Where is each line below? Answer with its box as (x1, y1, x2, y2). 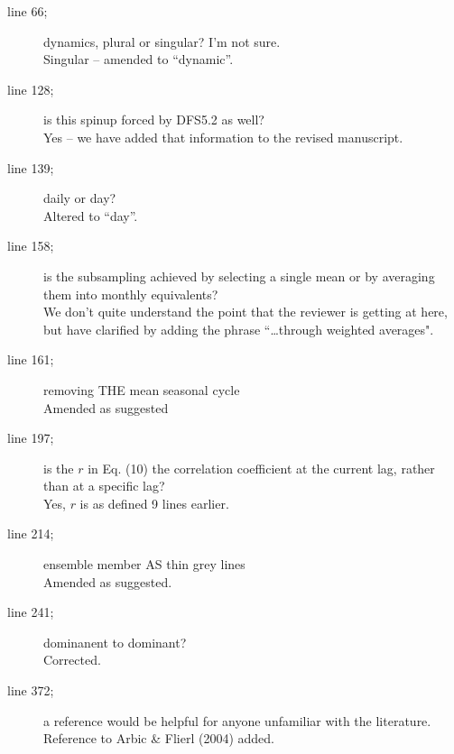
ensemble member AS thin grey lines (43, 555, 246, 574)
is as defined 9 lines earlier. (79, 493, 229, 512)
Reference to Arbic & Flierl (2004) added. (43, 729, 275, 748)
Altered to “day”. (43, 206, 138, 225)
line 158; (7, 236, 54, 255)
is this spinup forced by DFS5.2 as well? (43, 110, 264, 129)
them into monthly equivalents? (43, 284, 218, 303)
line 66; (7, 2, 48, 20)
